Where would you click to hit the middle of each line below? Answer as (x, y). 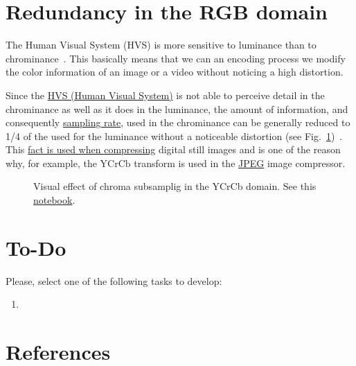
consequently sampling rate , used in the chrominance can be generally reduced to (178, 122)
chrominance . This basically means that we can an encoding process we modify (176, 58)
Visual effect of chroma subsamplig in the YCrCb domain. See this (175, 186)
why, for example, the (51, 163)
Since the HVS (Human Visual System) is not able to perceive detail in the (165, 95)
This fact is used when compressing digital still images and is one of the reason (173, 149)
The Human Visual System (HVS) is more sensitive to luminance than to (161, 45)
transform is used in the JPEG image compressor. (240, 163)
